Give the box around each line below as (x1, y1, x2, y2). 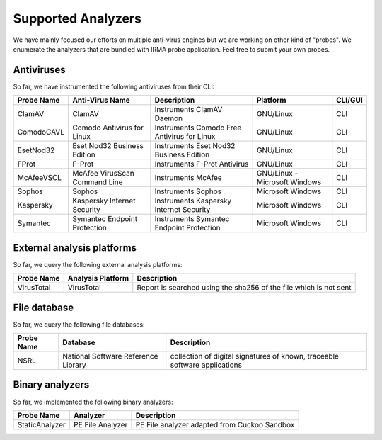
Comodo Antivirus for (71, 123, 144, 132)
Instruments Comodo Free (154, 123, 242, 132)
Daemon (154, 113, 183, 123)
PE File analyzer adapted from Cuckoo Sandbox (135, 419, 295, 429)
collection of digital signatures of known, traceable (170, 351, 340, 361)
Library (62, 360, 86, 370)
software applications (170, 360, 242, 370)
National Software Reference (62, 351, 158, 361)
